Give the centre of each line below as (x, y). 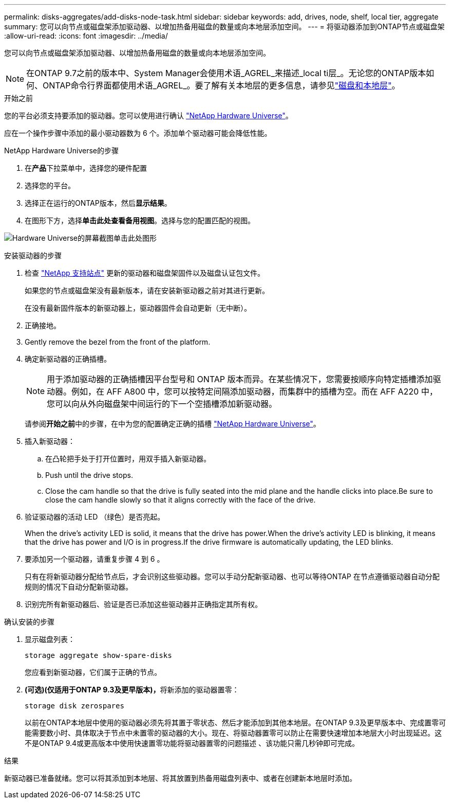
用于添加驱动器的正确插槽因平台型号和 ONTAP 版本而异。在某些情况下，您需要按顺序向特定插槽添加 (240, 379)
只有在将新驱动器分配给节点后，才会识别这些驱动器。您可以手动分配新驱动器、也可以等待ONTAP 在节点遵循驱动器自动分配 (232, 576)
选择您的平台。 (50, 185)
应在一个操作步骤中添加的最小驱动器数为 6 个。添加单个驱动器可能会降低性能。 (138, 133)
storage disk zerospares (74, 706)
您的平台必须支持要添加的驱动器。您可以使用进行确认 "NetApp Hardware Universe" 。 (148, 115)
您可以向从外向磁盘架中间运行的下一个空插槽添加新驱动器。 (162, 404)
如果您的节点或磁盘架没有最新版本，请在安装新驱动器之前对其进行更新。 (147, 290)
